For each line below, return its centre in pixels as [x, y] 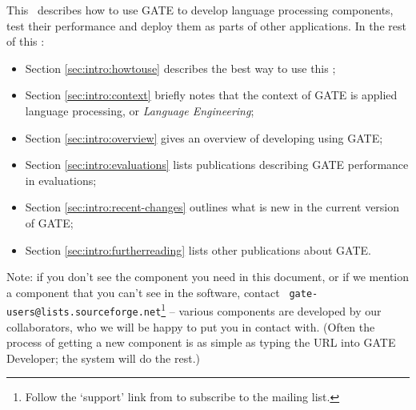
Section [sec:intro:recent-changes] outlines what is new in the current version [212, 207]
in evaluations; [61, 180]
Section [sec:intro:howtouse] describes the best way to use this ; [180, 68]
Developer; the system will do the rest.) [103, 358]
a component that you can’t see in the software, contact [143, 292]
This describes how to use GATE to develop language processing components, [200, 10]
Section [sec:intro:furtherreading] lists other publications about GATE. [198, 249]
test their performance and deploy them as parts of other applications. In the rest [206, 25]
